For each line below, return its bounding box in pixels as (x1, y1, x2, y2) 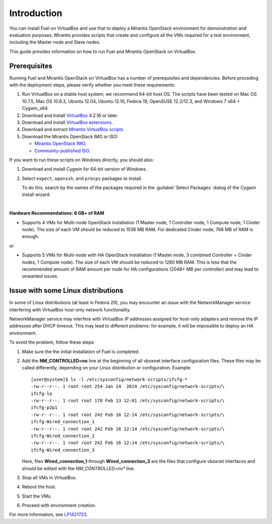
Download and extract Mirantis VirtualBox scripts (22, 126, 123, 133)
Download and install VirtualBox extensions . (22, 119, 113, 125)
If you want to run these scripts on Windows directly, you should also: (9, 157, 154, 163)
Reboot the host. (22, 484, 56, 490)
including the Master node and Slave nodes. (9, 39, 101, 45)
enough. (22, 233, 40, 239)
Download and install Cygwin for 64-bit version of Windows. (22, 166, 147, 172)
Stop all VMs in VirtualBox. (22, 474, 77, 481)
